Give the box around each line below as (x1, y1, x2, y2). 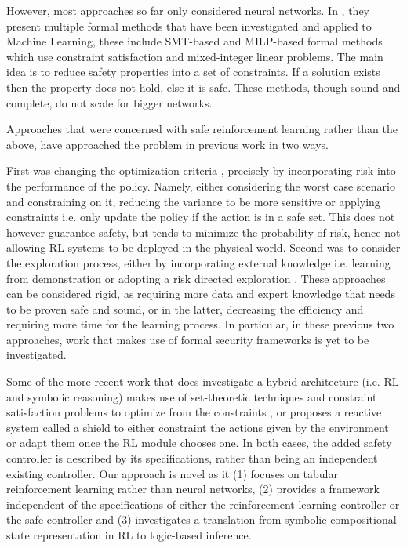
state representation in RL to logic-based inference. (6, 527, 252, 543)
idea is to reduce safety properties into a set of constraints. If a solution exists (6, 64, 380, 80)
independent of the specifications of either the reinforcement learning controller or (6, 495, 400, 512)
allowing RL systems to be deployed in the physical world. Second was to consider (6, 239, 401, 256)
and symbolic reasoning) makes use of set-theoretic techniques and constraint (6, 388, 377, 405)
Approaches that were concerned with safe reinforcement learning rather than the (6, 121, 398, 137)
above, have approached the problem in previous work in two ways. (6, 136, 329, 152)
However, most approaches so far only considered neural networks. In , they (6, 2, 369, 18)
